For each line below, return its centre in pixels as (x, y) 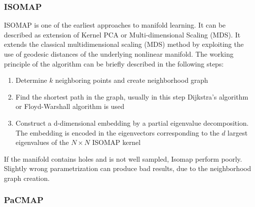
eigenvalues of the (42, 142)
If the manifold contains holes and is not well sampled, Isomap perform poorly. (123, 158)
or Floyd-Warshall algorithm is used (70, 106)
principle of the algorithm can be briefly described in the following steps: (114, 63)
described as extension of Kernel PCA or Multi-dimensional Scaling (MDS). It (122, 34)
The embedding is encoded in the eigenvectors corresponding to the (117, 132)
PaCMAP (24, 200)
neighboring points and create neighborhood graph (132, 80)
